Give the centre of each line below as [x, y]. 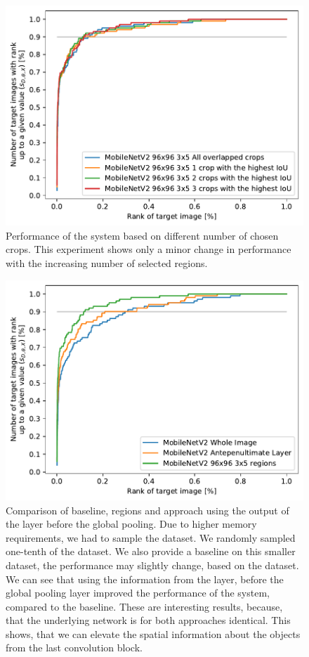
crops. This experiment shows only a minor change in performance [149, 249]
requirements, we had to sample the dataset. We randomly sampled [151, 537]
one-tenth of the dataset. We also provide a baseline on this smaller [151, 551]
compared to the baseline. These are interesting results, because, [144, 606]
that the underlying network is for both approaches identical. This [148, 620]
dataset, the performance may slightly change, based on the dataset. [152, 565]
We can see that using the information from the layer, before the [145, 579]
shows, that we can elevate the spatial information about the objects [153, 633]
